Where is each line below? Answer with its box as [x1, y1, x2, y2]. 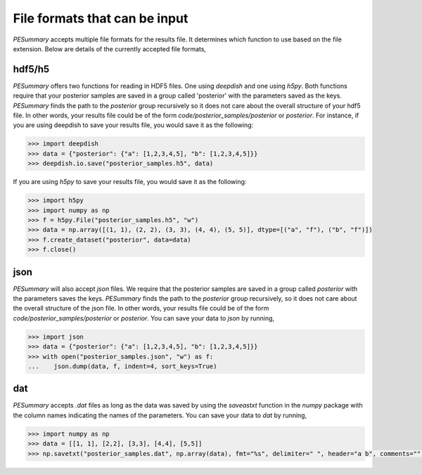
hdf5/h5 [13, 63, 50, 75]
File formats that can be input [13, 11, 188, 26]
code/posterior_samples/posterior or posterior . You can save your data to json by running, [13, 313, 274, 323]
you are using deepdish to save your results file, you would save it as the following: [13, 121, 254, 129]
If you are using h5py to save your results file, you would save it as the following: [13, 178, 247, 186]
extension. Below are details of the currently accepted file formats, [13, 44, 207, 53]
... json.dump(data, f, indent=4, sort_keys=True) [27, 362, 217, 370]
